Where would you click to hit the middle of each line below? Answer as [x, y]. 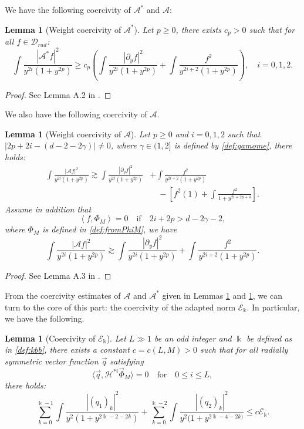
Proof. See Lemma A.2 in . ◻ [58, 94]
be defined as [269, 338]
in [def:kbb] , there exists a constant [67, 349]
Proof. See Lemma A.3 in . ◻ [58, 276]
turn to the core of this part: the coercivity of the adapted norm [120, 307]
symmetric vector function [52, 361]
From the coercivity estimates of [63, 295]
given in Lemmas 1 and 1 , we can [222, 295]
